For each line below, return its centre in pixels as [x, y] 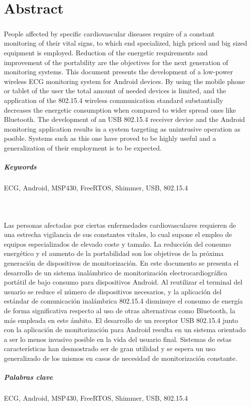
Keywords [20, 167]
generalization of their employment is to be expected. [83, 147]
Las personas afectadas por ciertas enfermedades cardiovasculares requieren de [120, 225]
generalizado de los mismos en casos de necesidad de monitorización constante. [121, 358]
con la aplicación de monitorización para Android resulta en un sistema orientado [125, 330]
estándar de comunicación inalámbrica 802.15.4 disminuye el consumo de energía [124, 301]
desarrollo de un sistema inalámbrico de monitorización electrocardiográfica [116, 272]
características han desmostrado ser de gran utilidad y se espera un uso [110, 348]
